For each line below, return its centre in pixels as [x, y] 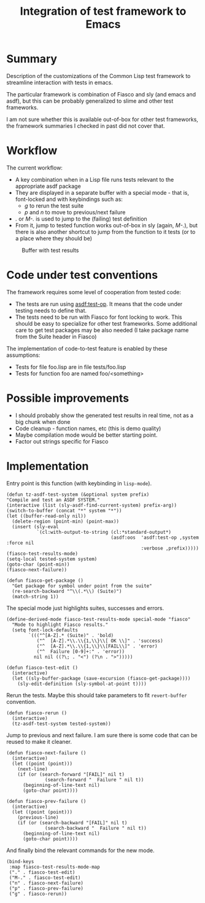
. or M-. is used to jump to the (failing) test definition [81, 219]
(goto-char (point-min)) [38, 564]
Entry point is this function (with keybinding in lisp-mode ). [79, 483]
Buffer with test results [50, 250]
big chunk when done [43, 421]
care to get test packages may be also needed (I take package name [102, 330]
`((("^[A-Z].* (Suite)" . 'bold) [71, 635]
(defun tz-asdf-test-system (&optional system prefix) [78, 495]
